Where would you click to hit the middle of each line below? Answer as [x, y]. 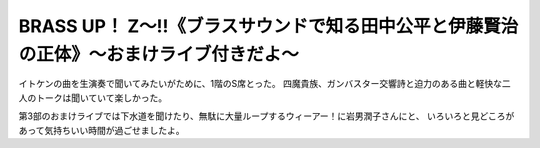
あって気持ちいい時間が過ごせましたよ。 [101, 130]
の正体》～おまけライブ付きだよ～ [159, 54]
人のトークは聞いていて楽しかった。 [93, 97]
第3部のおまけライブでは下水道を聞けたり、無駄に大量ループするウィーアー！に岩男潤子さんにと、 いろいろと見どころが [266, 116]
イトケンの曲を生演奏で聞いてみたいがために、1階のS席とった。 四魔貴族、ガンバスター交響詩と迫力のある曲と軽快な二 [264, 84]
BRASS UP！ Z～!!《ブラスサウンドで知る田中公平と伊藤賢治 [268, 26]
